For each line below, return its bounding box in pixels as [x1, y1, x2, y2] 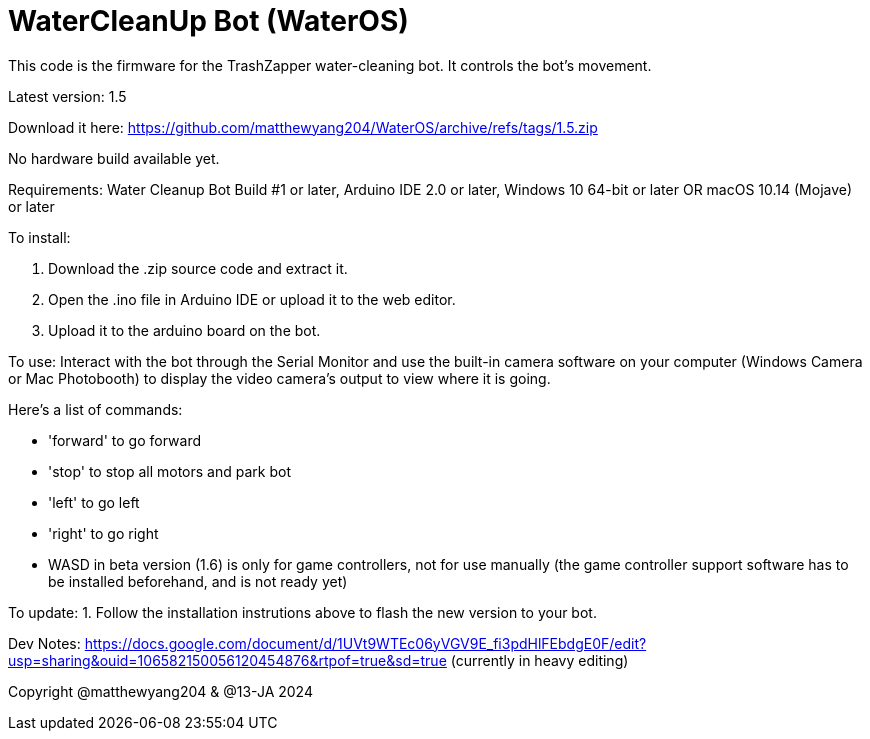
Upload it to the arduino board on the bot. [48, 321, 321, 339]
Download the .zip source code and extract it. [48, 259, 348, 277]
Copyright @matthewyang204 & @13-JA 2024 [8, 682, 313, 700]
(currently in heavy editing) [450, 651, 629, 669]
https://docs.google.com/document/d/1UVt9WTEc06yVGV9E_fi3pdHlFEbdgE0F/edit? [84, 634, 647, 652]
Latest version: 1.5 [8, 87, 127, 105]
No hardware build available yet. [8, 149, 220, 167]
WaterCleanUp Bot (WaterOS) [8, 4, 409, 38]
